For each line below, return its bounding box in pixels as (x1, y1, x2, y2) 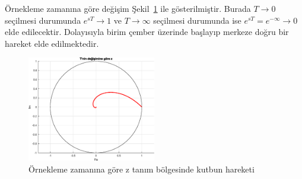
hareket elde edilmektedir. (5, 37, 99, 49)
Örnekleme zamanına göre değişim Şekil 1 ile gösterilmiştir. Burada (5, 2, 251, 14)
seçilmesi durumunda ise (153, 14, 241, 26)
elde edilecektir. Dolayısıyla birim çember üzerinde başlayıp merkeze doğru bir (5, 25, 289, 38)
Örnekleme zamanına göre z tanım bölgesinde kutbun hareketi (28, 162, 255, 175)
